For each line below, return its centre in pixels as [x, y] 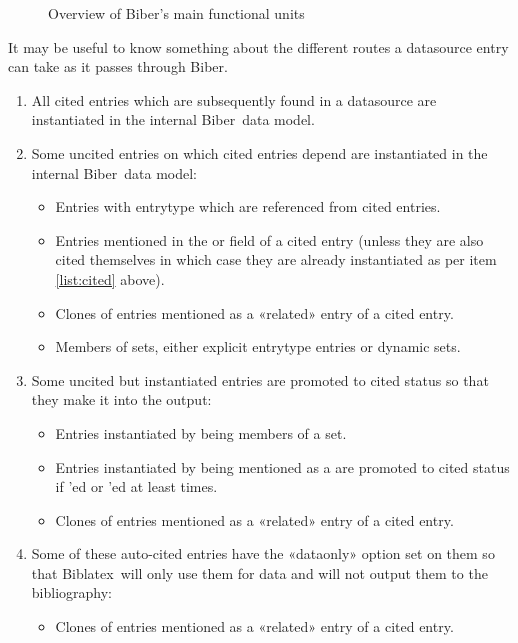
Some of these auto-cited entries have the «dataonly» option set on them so [263, 553]
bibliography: [71, 592]
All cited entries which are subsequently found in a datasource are [234, 99]
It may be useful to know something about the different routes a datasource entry [258, 46]
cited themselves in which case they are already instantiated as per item [276, 259]
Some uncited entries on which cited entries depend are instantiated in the [259, 152]
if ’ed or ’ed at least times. [136, 486]
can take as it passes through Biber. [118, 66]
